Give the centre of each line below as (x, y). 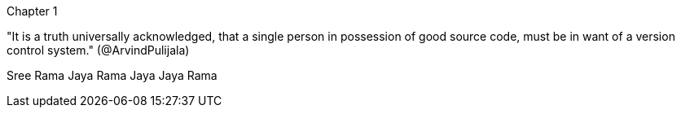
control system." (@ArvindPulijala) (98, 50)
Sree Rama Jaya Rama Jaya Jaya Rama (112, 75)
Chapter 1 (32, 11)
